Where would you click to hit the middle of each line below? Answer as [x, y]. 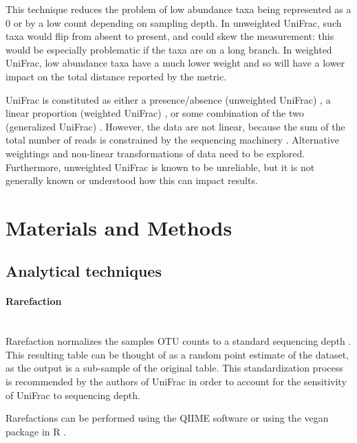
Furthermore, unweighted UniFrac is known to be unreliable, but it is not [160, 167]
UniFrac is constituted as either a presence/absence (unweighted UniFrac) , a [168, 99]
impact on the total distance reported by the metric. [116, 76]
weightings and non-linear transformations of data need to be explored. [155, 153]
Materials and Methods [119, 227]
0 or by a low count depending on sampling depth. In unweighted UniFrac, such [174, 22]
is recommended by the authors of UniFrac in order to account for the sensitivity [176, 382]
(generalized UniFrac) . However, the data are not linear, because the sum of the [175, 126]
